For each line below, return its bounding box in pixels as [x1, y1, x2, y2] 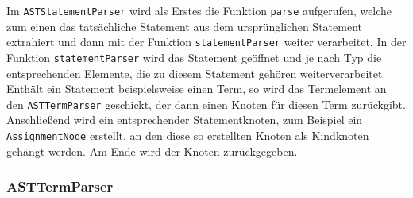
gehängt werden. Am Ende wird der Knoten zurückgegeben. [6, 142, 298, 159]
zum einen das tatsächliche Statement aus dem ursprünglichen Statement [6, 17, 362, 34]
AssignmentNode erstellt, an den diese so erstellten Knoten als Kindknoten [6, 127, 369, 143]
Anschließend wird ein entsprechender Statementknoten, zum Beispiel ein [6, 111, 363, 128]
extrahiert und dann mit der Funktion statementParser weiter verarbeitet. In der [6, 33, 407, 50]
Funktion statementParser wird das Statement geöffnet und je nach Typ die [6, 49, 382, 65]
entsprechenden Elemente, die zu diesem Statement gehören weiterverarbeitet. [6, 64, 386, 81]
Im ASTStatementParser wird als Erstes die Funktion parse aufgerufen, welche [6, 2, 392, 18]
